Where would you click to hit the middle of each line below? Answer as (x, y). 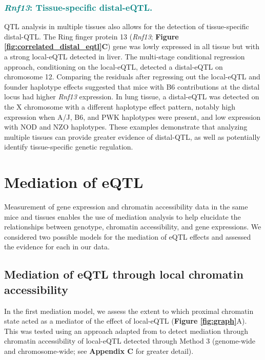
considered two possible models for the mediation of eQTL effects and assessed (128, 236)
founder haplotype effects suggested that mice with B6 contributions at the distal (132, 86)
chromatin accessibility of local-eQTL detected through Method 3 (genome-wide (130, 341)
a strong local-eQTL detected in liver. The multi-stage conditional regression (125, 56)
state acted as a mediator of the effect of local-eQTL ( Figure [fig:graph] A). (126, 321)
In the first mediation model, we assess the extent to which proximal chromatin (129, 311)
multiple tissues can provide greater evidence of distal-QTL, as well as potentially (132, 136)
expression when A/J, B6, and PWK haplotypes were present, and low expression (132, 117)
